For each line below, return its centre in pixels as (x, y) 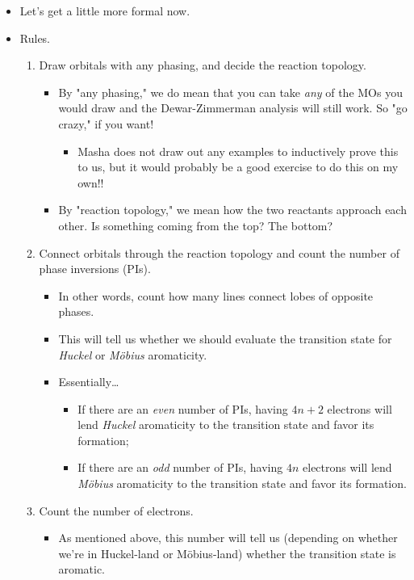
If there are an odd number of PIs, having (180, 467)
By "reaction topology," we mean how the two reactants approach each (232, 210)
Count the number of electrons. (116, 510)
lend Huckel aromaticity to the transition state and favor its (226, 424)
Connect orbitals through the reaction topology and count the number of (219, 252)
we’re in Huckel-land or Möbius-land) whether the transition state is (227, 553)
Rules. (35, 38)
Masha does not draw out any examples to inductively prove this (238, 151)
